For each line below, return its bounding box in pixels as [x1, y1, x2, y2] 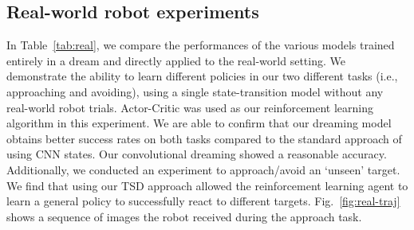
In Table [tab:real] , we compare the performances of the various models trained [6, 37, 395, 53]
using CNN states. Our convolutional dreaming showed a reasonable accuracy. [6, 146, 387, 162]
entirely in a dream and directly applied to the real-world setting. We [6, 52, 345, 68]
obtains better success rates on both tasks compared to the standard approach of [6, 130, 402, 146]
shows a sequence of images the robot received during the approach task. [6, 208, 362, 224]
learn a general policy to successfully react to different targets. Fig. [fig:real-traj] [6, 193, 400, 209]
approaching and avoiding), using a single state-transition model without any [6, 83, 384, 99]
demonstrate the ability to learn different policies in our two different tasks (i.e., [6, 68, 398, 84]
